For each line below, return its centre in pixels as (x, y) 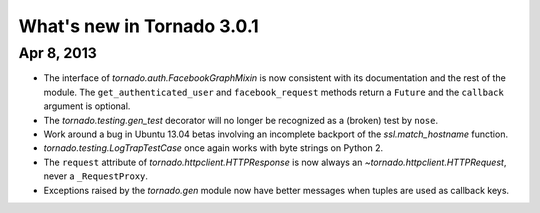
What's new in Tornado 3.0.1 (138, 26)
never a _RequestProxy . (96, 176)
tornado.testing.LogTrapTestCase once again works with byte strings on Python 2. (213, 148)
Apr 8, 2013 (57, 53)
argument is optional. (87, 106)
